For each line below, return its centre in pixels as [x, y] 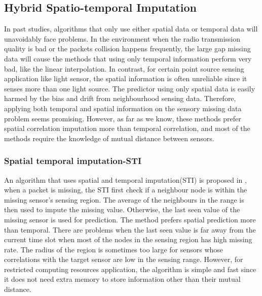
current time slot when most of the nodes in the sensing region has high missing [128, 239]
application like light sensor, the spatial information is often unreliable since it [126, 78]
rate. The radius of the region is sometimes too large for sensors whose [114, 249]
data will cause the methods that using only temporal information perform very [128, 58]
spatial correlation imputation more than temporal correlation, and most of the [127, 128]
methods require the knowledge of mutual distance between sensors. [109, 138]
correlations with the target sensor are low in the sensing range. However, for [124, 259]
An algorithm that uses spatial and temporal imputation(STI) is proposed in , [125, 179]
